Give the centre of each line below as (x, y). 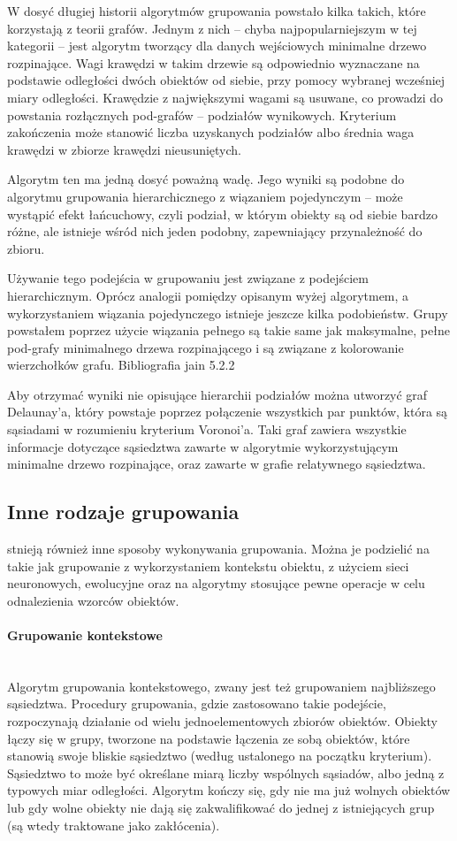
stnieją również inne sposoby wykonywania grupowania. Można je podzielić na (218, 549)
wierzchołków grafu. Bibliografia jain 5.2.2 (121, 365)
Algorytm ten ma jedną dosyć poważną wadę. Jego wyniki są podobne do (206, 179)
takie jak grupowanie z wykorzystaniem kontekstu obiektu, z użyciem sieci (208, 566)
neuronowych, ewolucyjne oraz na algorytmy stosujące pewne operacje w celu (216, 583)
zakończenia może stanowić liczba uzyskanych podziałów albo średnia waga (211, 132)
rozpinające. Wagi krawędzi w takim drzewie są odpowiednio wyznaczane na (213, 62)
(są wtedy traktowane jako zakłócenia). (114, 825)
